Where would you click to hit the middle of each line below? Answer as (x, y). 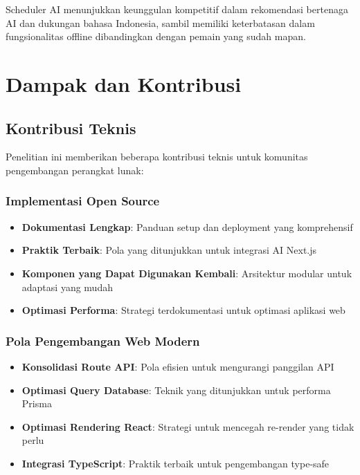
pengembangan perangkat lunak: (75, 170)
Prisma (37, 403)
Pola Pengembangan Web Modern (103, 341)
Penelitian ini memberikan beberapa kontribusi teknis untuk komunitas (157, 157)
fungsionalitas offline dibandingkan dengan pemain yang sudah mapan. (156, 36)
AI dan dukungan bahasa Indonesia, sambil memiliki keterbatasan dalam (160, 22)
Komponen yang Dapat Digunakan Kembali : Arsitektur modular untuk (187, 273)
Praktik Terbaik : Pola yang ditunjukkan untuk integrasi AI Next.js (169, 250)
